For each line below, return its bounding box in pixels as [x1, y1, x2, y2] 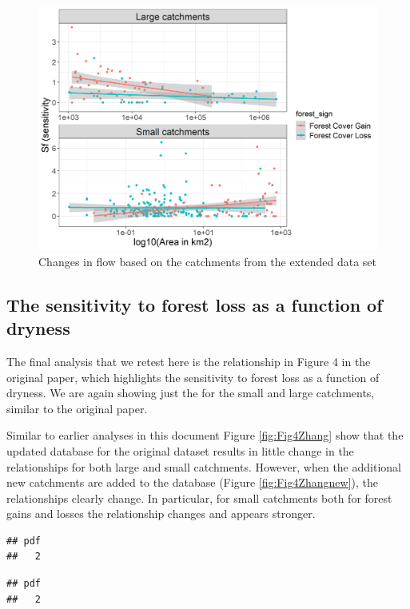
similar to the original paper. [6, 400, 148, 416]
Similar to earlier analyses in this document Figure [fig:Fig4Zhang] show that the [6, 427, 404, 444]
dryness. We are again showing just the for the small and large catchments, [6, 384, 375, 401]
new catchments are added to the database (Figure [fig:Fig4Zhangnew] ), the [6, 474, 378, 491]
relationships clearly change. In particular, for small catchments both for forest [6, 489, 392, 506]
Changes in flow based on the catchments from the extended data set [38, 253, 377, 269]
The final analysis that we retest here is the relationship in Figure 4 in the [6, 352, 371, 369]
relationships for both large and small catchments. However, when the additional [6, 458, 401, 475]
